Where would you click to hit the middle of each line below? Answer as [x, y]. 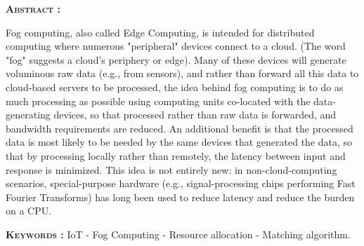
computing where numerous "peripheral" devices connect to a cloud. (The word [176, 46]
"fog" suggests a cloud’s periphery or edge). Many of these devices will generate [176, 59]
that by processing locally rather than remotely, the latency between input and [176, 155]
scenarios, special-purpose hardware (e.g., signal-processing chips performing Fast [181, 183]
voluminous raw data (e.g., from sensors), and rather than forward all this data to [182, 73]
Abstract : [33, 8]
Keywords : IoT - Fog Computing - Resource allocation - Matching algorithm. [178, 234]
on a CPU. [29, 211]
